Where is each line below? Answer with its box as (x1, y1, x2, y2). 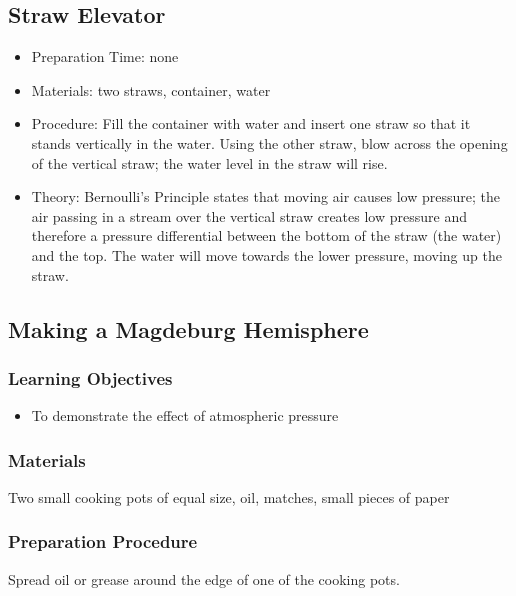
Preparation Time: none (31, 46, 179, 67)
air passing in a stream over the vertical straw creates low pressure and (31, 205, 467, 226)
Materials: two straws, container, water (31, 79, 271, 100)
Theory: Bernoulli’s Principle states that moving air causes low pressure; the (31, 186, 500, 207)
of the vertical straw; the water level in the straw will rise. (31, 152, 388, 173)
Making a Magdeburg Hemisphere (8, 313, 369, 344)
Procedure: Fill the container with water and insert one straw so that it (31, 113, 471, 134)
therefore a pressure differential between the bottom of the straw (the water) (31, 225, 502, 246)
